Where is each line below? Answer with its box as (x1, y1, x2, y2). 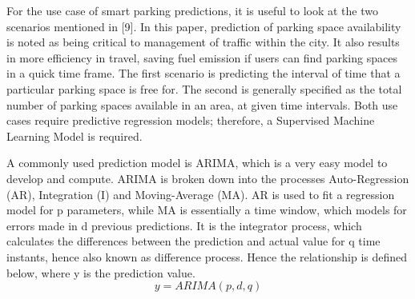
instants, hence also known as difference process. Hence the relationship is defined (6, 248, 408, 265)
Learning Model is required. (6, 127, 143, 144)
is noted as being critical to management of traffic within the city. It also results (6, 34, 400, 50)
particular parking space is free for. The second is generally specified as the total (6, 80, 402, 97)
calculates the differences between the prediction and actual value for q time (6, 233, 381, 249)
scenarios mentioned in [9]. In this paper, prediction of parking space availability (6, 18, 401, 34)
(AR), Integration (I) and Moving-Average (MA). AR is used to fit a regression (6, 185, 395, 202)
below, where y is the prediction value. (6, 264, 195, 281)
